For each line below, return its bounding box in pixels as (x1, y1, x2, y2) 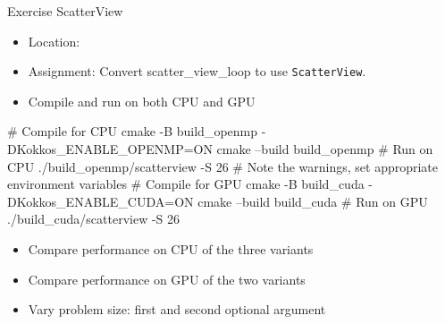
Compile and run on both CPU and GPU (28, 91, 256, 110)
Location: (28, 31, 80, 50)
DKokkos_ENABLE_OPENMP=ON (7, 140, 213, 158)
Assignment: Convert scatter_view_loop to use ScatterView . (28, 62, 366, 81)
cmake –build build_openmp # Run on (216, 140, 433, 158)
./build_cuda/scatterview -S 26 (7, 209, 181, 228)
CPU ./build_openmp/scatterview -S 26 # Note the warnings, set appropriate (7, 157, 439, 175)
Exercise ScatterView (7, 2, 123, 20)
